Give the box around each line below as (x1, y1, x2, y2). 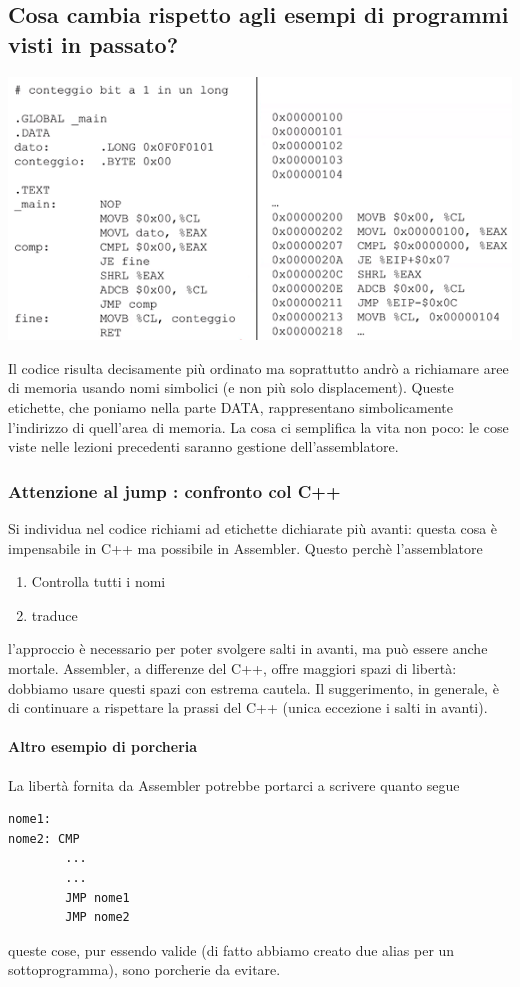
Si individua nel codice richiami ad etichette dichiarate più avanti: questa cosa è (8, 517, 498, 538)
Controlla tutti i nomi (31, 571, 166, 592)
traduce (31, 604, 78, 625)
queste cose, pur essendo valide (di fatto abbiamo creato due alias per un (8, 939, 455, 960)
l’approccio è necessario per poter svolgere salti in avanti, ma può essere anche (8, 638, 488, 659)
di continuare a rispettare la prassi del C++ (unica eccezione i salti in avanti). (8, 697, 488, 718)
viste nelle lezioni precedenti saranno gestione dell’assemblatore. (8, 436, 399, 457)
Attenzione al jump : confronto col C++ (8, 478, 341, 503)
